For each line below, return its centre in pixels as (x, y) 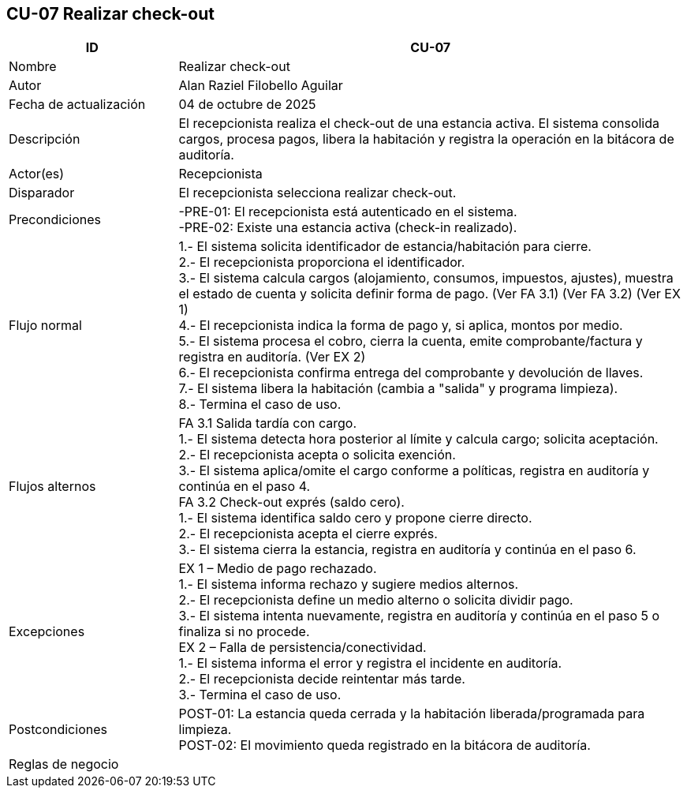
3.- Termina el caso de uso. (260, 695)
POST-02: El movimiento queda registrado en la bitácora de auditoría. (385, 745)
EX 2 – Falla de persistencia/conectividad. (302, 648)
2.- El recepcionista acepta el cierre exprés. (308, 534)
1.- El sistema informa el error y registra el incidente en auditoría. (370, 663)
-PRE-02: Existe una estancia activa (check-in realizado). (348, 228)
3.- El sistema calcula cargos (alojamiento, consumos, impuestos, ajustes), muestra (426, 278)
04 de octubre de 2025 (247, 105)
